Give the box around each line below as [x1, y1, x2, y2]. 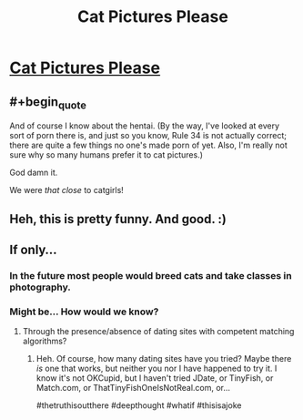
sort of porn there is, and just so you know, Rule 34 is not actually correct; [9, 130, 287, 141]
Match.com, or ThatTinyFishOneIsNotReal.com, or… [35, 383, 230, 394]
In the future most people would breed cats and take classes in [9, 269, 293, 282]
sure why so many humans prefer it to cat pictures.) [9, 149, 203, 160]
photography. [9, 281, 71, 293]
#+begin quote [9, 94, 86, 111]
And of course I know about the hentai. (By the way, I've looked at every [9, 120, 280, 131]
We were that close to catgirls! [9, 185, 125, 196]
